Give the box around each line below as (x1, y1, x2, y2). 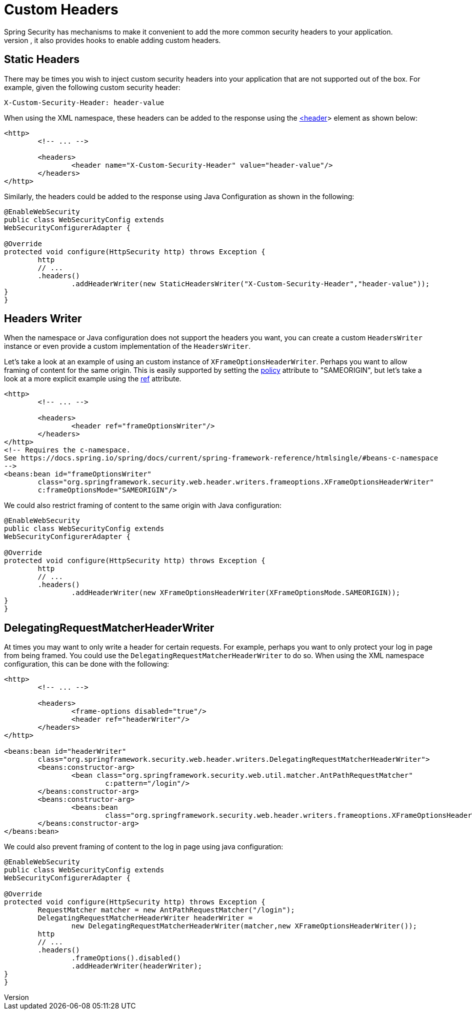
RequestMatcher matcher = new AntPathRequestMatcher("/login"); (37, 906, 295, 914)
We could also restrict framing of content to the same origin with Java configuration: (4, 501, 282, 510)
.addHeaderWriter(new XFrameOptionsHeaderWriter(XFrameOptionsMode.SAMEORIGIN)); (71, 589, 400, 597)
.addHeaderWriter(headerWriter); (71, 962, 202, 970)
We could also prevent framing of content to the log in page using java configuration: (4, 842, 283, 851)
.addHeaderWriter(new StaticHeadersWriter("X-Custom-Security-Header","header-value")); (71, 279, 430, 288)
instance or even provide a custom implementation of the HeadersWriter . (4, 342, 251, 351)
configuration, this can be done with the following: (4, 660, 169, 669)
